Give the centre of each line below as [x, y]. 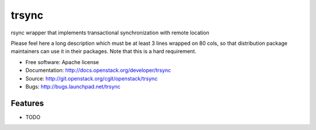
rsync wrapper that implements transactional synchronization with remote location [110, 33]
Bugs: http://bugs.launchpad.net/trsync [73, 86]
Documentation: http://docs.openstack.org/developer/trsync [98, 71]
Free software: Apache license [62, 62]
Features [27, 103]
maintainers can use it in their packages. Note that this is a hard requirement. [104, 51]
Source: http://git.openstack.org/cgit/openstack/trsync [92, 78]
